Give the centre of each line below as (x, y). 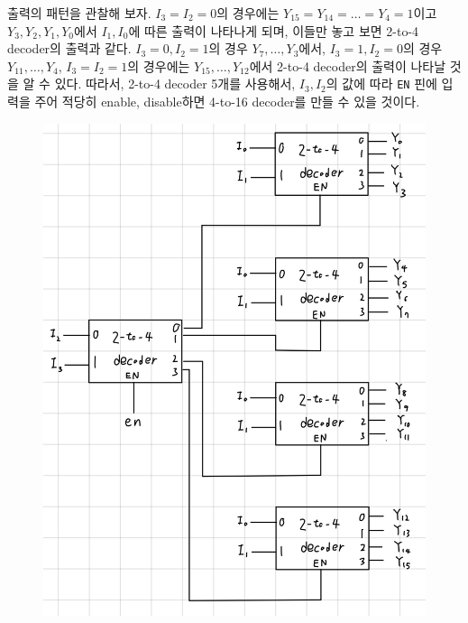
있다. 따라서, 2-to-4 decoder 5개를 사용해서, (175, 84)
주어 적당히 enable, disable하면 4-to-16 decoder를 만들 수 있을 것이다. (227, 102)
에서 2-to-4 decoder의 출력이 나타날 (348, 65)
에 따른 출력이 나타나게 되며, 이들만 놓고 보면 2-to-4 (274, 30)
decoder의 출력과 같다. (69, 48)
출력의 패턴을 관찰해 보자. (79, 13)
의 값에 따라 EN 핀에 (381, 84)
